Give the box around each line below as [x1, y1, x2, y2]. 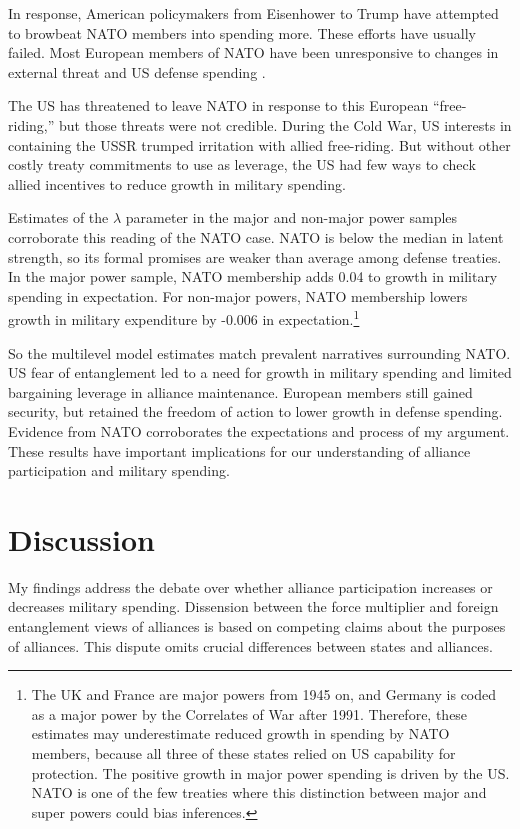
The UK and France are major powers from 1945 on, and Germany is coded [31, 684, 497, 705]
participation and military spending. [8, 460, 230, 481]
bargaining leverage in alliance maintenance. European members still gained [8, 381, 473, 402]
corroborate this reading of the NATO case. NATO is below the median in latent [8, 226, 504, 247]
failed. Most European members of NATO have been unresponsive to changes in [8, 42, 499, 63]
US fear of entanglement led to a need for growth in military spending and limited [8, 362, 512, 383]
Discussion [8, 518, 155, 559]
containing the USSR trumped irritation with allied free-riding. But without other [8, 134, 511, 155]
